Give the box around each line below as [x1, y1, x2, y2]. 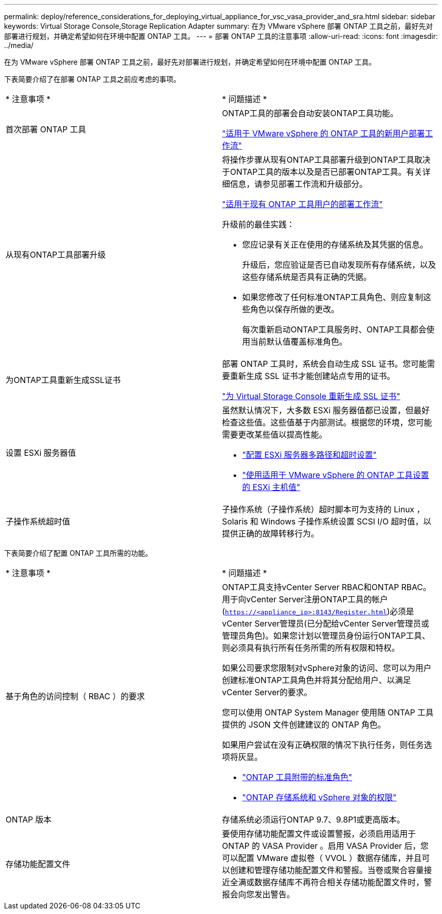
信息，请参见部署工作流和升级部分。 [230, 179, 368, 189]
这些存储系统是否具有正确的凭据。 [242, 272, 372, 282]
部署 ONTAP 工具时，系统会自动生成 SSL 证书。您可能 [222, 359, 427, 369]
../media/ [4, 41, 34, 50]
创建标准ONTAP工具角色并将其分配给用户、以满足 [222, 675, 411, 685]
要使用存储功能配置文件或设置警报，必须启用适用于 [222, 829, 416, 839]
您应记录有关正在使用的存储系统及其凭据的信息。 [242, 239, 428, 250]
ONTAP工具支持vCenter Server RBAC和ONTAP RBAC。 [222, 582, 431, 592]
